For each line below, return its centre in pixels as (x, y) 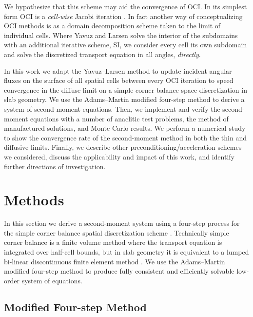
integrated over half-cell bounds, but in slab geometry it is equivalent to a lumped (126, 252)
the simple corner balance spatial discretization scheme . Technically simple (117, 232)
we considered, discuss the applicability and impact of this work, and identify (119, 156)
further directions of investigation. (55, 166)
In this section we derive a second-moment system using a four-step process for (122, 223)
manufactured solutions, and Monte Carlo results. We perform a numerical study (125, 128)
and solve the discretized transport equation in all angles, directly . (102, 54)
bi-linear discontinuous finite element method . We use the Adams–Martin (115, 261)
